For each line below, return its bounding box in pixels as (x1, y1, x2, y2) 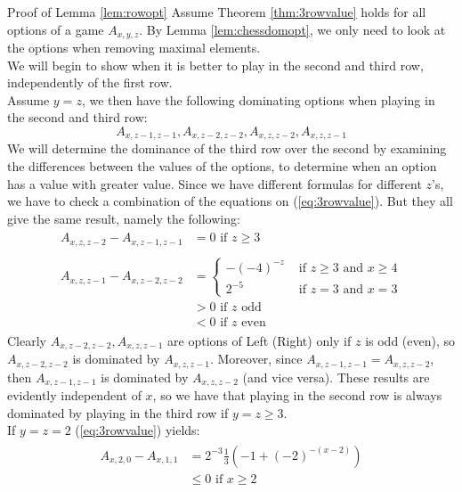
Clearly (7, 331, 46, 349)
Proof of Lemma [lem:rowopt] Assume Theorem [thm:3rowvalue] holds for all (7, 3, 426, 20)
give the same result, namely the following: (7, 209, 240, 227)
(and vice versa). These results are (242, 367, 430, 386)
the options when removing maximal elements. (7, 38, 261, 57)
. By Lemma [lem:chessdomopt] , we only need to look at (139, 20, 446, 38)
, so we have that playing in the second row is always (152, 386, 442, 404)
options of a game (7, 20, 104, 38)
